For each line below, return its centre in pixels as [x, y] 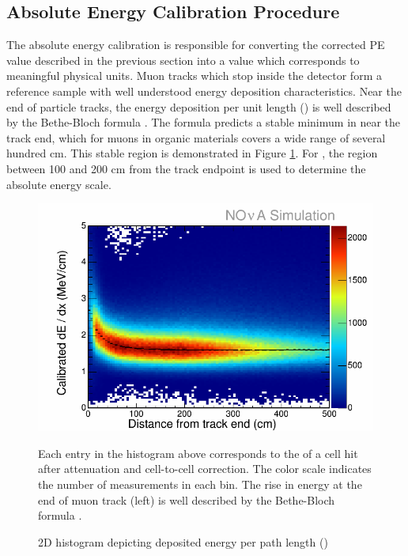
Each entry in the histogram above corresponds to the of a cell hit [198, 453]
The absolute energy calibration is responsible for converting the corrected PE [196, 45]
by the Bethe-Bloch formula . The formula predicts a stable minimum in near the [204, 122]
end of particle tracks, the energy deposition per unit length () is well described [199, 106]
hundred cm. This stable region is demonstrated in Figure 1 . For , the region [192, 153]
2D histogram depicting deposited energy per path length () [183, 541]
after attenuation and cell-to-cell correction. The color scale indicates [205, 469]
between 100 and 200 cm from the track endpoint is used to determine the [186, 168]
